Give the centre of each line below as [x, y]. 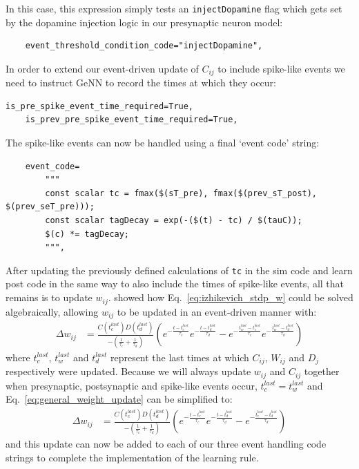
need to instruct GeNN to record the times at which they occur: [141, 83]
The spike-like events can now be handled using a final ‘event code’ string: [163, 143]
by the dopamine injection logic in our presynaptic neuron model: [144, 22]
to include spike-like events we [281, 68]
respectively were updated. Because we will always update [128, 371]
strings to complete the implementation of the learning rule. [132, 457]
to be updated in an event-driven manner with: [217, 311]
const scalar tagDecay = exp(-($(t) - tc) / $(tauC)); [174, 221]
